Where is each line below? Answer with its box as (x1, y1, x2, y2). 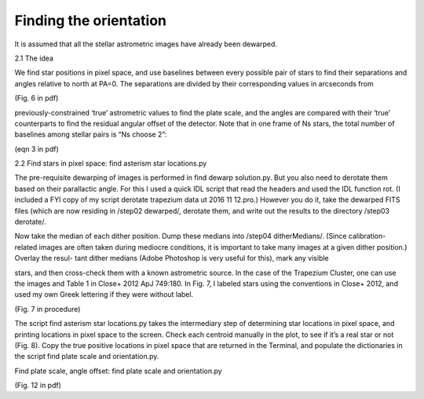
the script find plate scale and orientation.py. (14, 352, 159, 361)
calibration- (348, 232, 386, 241)
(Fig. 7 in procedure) (14, 304, 81, 313)
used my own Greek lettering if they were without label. (14, 290, 194, 299)
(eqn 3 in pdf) (14, 144, 59, 153)
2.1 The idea (14, 53, 54, 63)
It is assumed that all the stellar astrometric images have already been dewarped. (14, 39, 278, 49)
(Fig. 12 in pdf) (14, 381, 62, 390)
